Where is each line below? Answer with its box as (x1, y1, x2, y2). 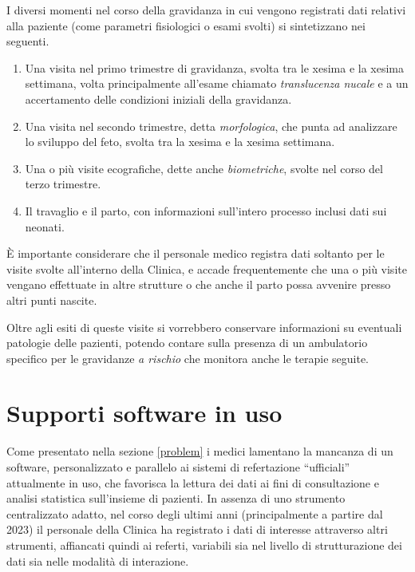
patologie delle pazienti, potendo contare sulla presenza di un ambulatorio (6, 334, 368, 351)
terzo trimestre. (25, 176, 101, 192)
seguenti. (6, 33, 49, 49)
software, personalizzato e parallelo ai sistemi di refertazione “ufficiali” (6, 459, 350, 475)
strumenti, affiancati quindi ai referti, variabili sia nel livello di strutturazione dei (6, 536, 402, 553)
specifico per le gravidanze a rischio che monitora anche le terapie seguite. (6, 349, 369, 366)
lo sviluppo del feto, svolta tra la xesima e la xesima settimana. (25, 133, 335, 150)
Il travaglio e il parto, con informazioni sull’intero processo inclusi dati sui (25, 202, 387, 219)
